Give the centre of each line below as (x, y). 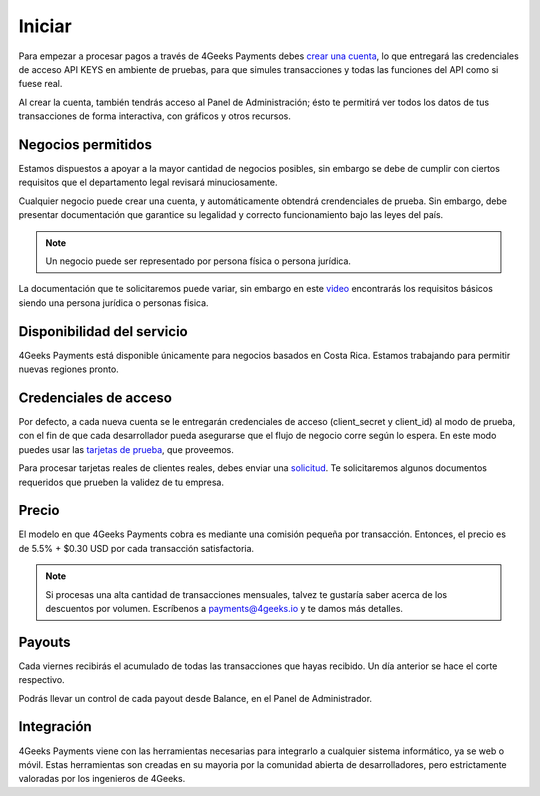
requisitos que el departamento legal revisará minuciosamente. (148, 182)
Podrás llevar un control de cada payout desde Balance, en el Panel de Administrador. (195, 698)
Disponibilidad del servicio (103, 331)
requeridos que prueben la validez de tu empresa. (121, 482)
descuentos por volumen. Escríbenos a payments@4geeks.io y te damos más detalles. (224, 608)
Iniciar (45, 26)
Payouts (44, 641)
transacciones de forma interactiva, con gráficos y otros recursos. (155, 116)
